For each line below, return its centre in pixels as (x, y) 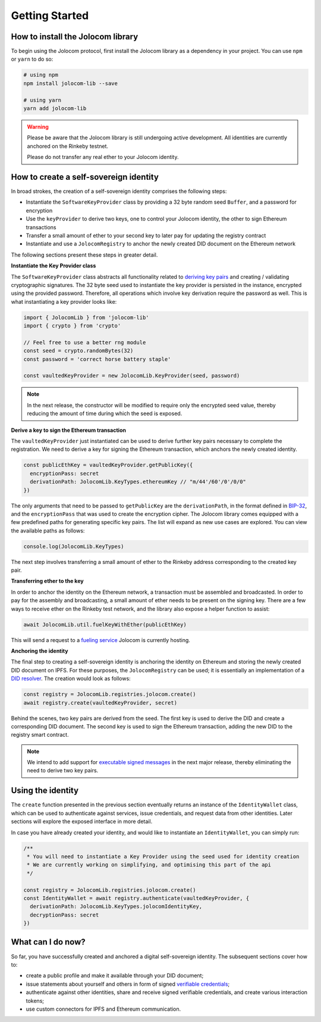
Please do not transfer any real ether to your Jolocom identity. (103, 157)
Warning (38, 127)
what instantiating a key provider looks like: (64, 301)
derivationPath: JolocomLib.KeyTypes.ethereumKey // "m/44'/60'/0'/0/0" (138, 482)
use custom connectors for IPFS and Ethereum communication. (103, 1009)
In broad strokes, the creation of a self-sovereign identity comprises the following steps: (119, 191)
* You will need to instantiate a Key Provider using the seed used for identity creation (163, 856)
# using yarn (43, 100)
